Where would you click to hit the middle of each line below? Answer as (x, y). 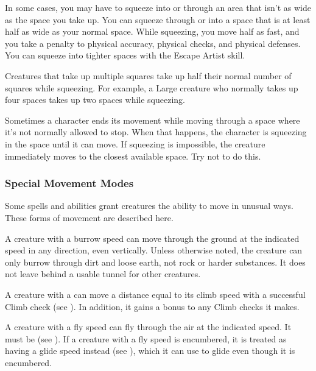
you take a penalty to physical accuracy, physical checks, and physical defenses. (153, 43)
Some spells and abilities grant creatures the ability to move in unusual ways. (149, 206)
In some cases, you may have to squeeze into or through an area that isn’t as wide (158, 7)
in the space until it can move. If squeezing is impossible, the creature (135, 143)
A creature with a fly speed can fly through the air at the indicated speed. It (148, 327)
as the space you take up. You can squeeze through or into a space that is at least (158, 19)
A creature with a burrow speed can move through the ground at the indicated (152, 238)
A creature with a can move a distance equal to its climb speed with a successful (155, 294)
